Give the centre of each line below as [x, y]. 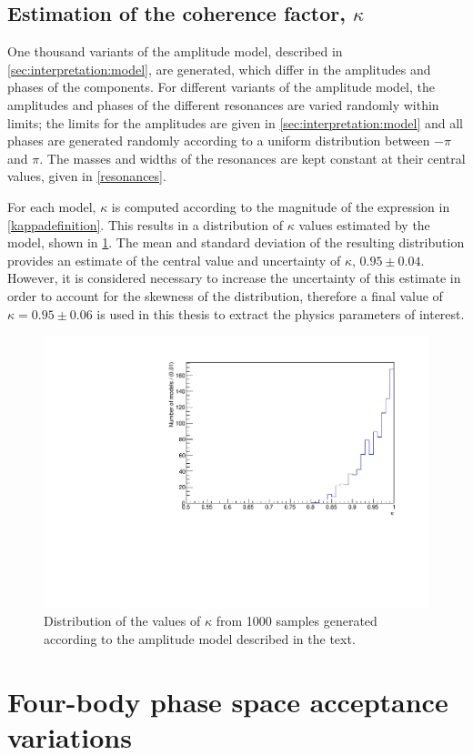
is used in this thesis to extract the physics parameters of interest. [281, 313]
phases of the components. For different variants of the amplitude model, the [221, 87]
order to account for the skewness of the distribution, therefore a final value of [225, 295]
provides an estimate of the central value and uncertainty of [174, 260]
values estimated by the [364, 224]
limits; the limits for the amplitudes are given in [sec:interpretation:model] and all [236, 122]
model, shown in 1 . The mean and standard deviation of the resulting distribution [236, 242]
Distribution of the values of [122, 621]
